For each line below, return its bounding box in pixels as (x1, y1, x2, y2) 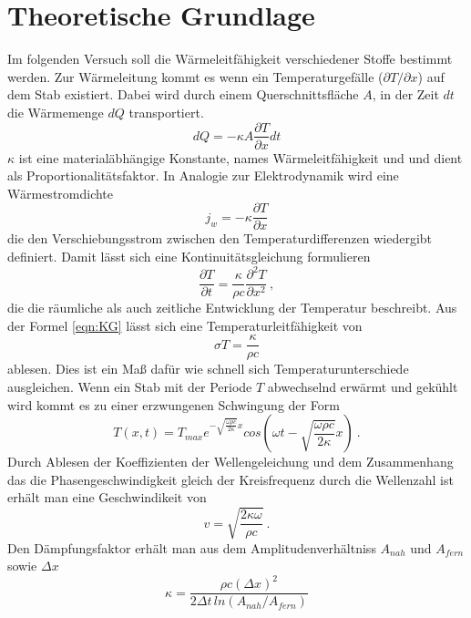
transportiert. (128, 102, 204, 121)
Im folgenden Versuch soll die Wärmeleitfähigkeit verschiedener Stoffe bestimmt (7, 49, 453, 68)
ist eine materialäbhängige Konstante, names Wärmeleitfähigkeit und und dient (18, 148, 463, 167)
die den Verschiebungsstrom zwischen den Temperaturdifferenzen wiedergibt (7, 229, 433, 248)
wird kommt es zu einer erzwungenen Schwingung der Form (7, 395, 340, 414)
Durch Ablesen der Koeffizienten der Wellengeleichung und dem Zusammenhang (7, 452, 454, 471)
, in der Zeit (372, 85, 439, 104)
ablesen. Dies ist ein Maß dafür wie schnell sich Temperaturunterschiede (7, 359, 409, 378)
